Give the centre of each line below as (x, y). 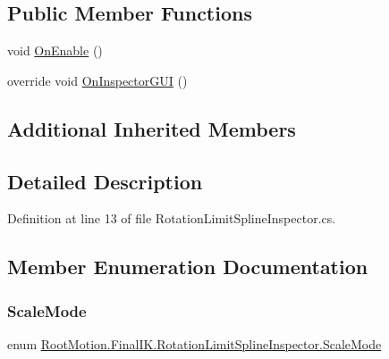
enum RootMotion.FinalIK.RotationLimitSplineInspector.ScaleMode (194, 343)
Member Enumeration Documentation (188, 267)
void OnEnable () (55, 50)
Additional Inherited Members (152, 128)
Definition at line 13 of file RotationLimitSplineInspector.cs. (172, 218)
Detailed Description (105, 181)
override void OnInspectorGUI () (97, 80)
